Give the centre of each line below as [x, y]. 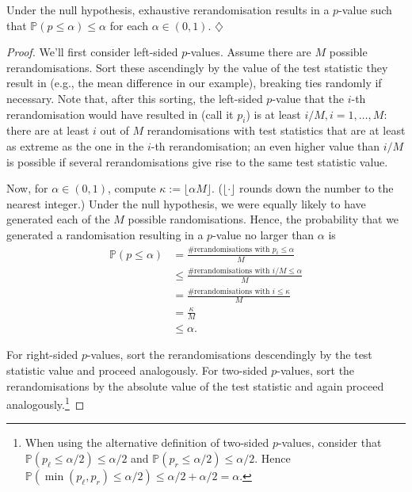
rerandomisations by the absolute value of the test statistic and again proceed [195, 385]
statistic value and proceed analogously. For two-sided [137, 370]
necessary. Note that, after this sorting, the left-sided [135, 98]
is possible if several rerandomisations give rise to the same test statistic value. [197, 161]
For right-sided [42, 355]
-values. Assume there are [249, 52]
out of [114, 130]
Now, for [27, 188]
